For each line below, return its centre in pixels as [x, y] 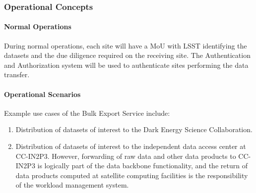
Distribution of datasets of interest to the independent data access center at [131, 146]
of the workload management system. [72, 185]
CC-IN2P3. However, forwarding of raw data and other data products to [126, 156]
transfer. [17, 74]
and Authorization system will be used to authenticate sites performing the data [126, 65]
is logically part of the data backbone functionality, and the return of [142, 166]
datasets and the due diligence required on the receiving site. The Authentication [127, 55]
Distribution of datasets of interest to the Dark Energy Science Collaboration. [134, 129]
